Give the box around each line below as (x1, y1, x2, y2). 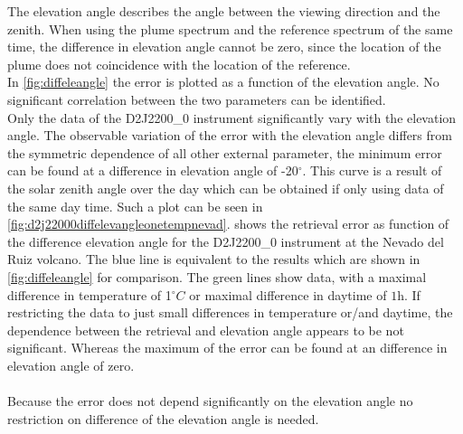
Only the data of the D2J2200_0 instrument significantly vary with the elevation (7, 108, 457, 127)
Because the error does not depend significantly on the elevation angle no (7, 392, 413, 410)
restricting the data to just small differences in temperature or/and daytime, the (7, 303, 453, 322)
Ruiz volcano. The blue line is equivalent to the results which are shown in (7, 250, 420, 269)
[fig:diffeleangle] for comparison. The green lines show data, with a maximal (7, 267, 427, 286)
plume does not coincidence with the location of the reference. (7, 54, 351, 73)
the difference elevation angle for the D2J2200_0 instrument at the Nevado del (7, 231, 444, 250)
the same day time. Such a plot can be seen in (7, 196, 263, 215)
